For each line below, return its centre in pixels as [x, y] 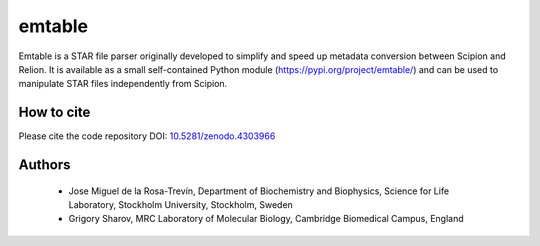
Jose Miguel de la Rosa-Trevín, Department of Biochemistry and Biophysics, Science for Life [259, 191]
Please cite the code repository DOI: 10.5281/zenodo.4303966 [147, 136]
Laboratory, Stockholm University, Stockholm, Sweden [181, 205]
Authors [44, 165]
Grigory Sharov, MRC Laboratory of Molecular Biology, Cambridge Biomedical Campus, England [266, 219]
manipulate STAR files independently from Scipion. [123, 84]
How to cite [54, 112]
